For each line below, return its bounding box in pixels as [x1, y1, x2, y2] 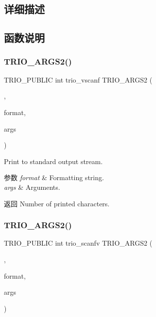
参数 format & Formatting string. [4, 172, 104, 183]
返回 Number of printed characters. [4, 198, 110, 208]
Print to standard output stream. [4, 156, 103, 166]
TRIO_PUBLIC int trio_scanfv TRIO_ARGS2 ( [4, 238, 153, 248]
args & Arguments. [4, 182, 60, 192]
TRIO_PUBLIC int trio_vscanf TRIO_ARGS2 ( [4, 74, 153, 84]
